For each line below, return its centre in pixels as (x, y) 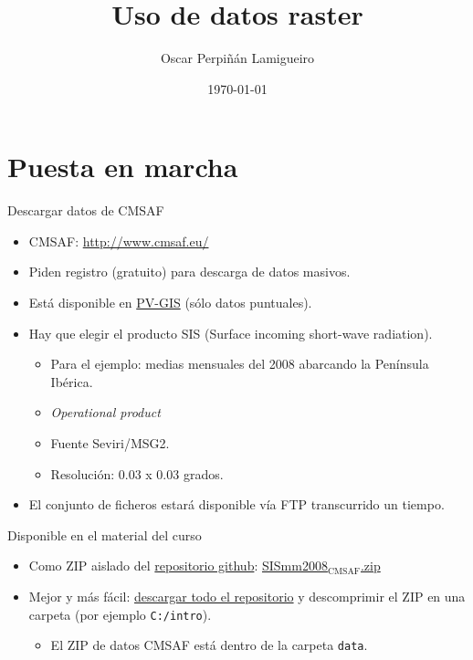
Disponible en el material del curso (105, 534)
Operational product (105, 412)
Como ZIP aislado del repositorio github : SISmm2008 (178, 566)
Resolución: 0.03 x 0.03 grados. (137, 473)
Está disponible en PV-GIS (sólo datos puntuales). (170, 303)
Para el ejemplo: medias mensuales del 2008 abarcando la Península (240, 364)
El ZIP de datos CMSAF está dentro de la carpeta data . (209, 645)
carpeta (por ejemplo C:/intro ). (120, 614)
